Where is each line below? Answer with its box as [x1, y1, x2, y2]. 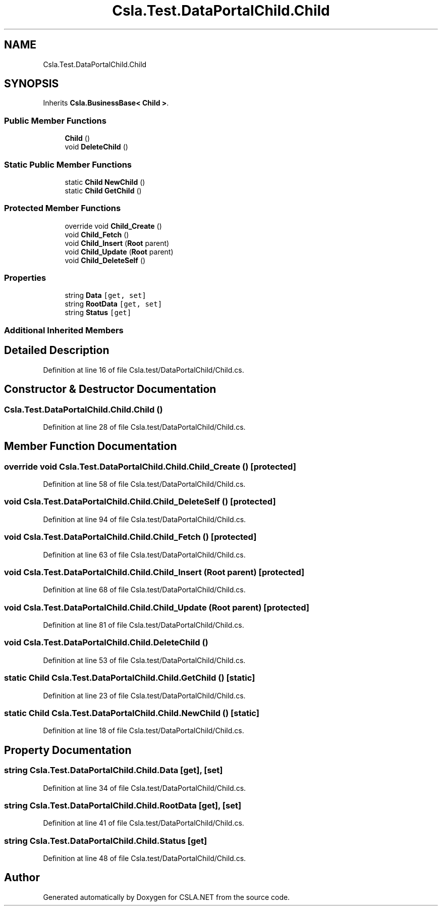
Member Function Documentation [4, 440, 177, 453]
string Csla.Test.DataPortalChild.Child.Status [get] [4, 835, 207, 846]
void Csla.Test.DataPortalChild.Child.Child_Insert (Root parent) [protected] [4, 567, 305, 577]
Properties [4, 273, 46, 283]
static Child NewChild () [65, 177, 145, 186]
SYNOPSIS [4, 77, 59, 90]
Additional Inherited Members [4, 325, 124, 335]
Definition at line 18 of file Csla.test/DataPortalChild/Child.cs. [43, 726, 244, 735]
